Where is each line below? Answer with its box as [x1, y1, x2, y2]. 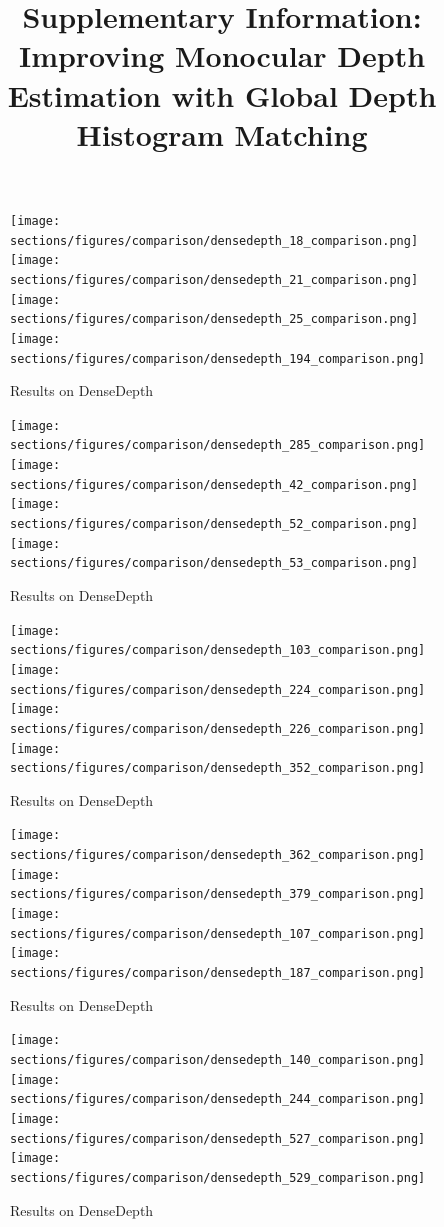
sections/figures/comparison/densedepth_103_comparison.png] [10, 643, 426, 658]
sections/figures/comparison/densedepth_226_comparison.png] [10, 721, 426, 736]
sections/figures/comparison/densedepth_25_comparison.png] [10, 312, 419, 327]
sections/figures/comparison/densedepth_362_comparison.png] [10, 848, 426, 863]
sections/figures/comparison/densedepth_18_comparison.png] [10, 233, 419, 248]
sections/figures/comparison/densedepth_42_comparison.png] [10, 477, 419, 492]
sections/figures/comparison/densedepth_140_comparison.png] [10, 1052, 426, 1067]
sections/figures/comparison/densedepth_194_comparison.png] [10, 351, 426, 366]
